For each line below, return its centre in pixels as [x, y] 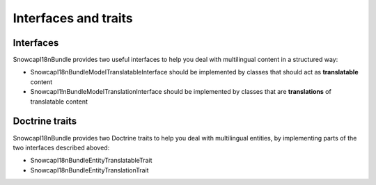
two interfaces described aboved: [61, 147]
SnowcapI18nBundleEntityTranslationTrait [89, 170]
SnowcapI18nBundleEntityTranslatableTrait [91, 161]
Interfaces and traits [73, 18]
